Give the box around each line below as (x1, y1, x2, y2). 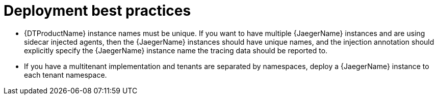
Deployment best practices (4, 2, 191, 19)
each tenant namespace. (24, 70, 107, 79)
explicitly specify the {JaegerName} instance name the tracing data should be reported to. (24, 46, 328, 55)
